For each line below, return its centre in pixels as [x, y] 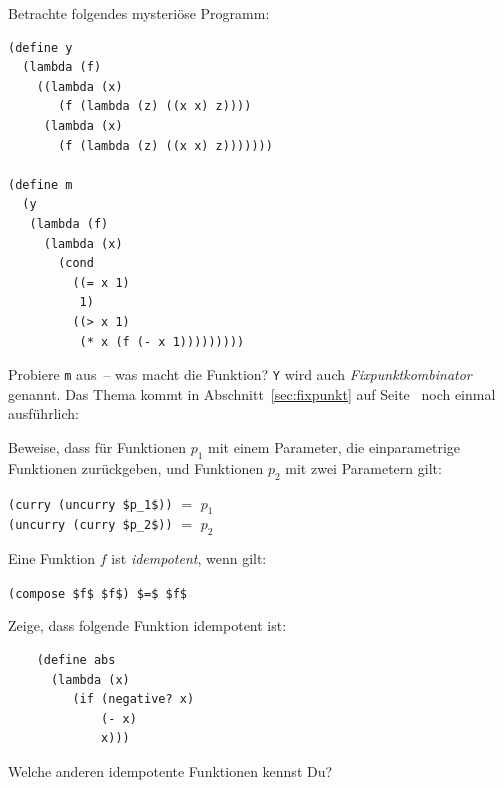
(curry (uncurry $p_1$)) [90, 504]
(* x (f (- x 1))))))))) [162, 341]
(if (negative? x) [133, 699]
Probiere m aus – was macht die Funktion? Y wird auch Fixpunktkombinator [240, 374]
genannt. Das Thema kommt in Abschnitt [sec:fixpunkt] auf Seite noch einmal [252, 393]
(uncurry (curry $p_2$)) [90, 525]
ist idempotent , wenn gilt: [189, 558]
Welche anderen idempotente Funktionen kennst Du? [170, 770]
